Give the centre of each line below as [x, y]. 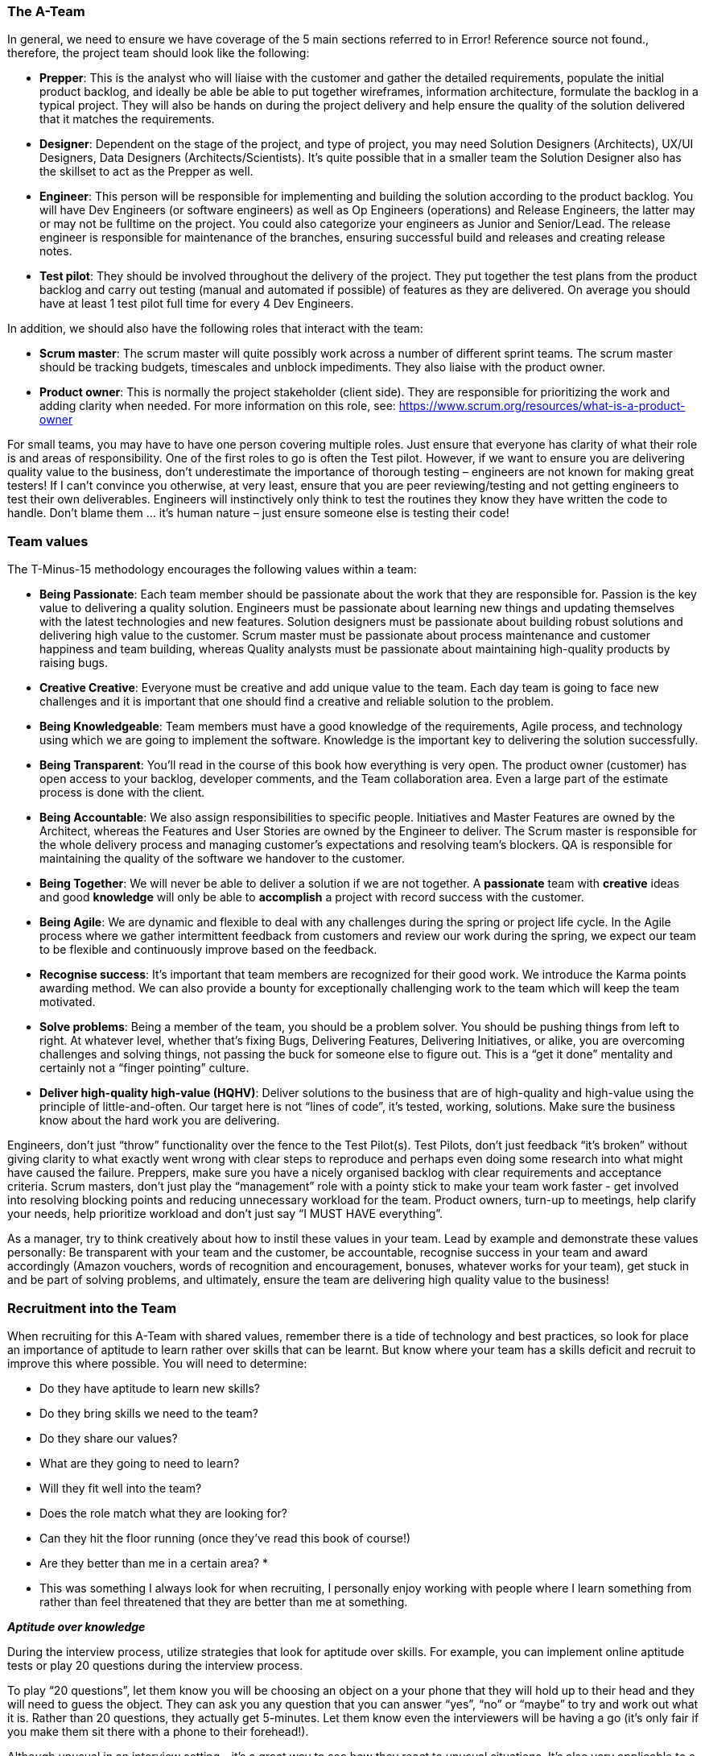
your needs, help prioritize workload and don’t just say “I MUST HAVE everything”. [225, 1214]
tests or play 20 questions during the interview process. [155, 1665]
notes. [56, 251]
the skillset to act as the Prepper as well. [146, 172]
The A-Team [46, 11]
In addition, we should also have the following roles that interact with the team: [215, 329]
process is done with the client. [122, 793]
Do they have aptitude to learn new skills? [150, 1388]
